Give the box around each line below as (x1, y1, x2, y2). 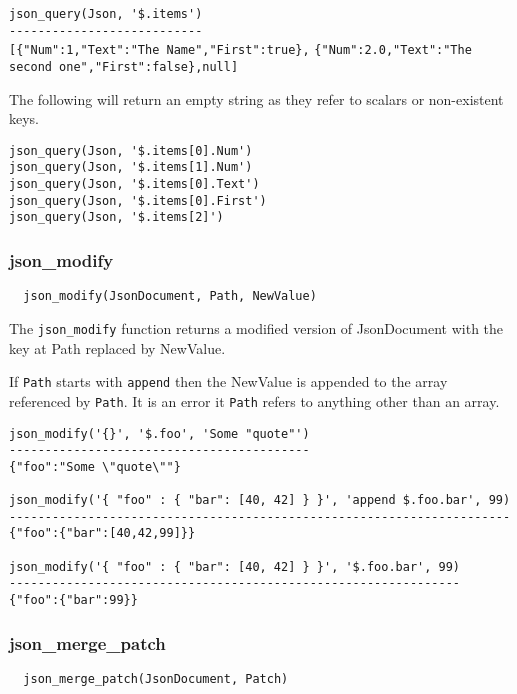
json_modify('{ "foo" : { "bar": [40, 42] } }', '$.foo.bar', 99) (9, 559, 461, 574)
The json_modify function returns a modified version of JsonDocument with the (9, 317, 504, 338)
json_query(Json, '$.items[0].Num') (9, 143, 253, 158)
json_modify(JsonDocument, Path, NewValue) (23, 289, 317, 304)
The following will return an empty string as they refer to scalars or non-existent (9, 88, 504, 109)
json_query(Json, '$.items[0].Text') (9, 177, 260, 192)
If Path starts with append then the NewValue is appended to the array (9, 371, 448, 392)
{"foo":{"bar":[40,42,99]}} (9, 526, 196, 541)
